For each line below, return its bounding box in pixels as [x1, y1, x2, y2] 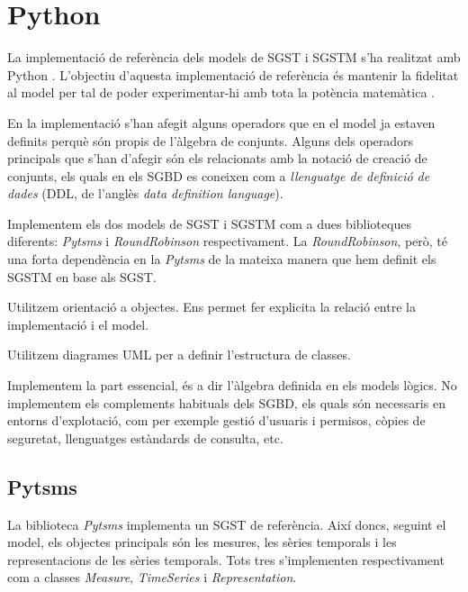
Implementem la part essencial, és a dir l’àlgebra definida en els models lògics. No [7, 376, 457, 395]
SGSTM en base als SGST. [7, 267, 157, 286]
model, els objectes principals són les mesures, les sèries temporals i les [7, 533, 397, 551]
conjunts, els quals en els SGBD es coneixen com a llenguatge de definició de [7, 166, 430, 185]
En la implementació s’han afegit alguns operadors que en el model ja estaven [7, 113, 436, 132]
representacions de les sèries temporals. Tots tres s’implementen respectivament [7, 550, 445, 569]
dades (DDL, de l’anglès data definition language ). [7, 184, 283, 203]
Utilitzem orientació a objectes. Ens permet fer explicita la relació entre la [7, 297, 416, 316]
